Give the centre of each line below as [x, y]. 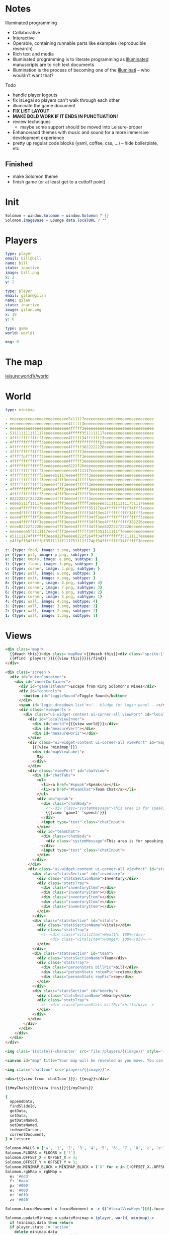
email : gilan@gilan [26, 296]
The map [24, 362]
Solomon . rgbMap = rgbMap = [33, 1172]
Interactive [24, 38]
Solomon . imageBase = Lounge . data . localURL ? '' [56, 220]
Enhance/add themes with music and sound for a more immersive [81, 132]
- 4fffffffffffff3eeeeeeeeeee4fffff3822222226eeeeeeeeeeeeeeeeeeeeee [80, 447]
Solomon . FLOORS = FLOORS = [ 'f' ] [40, 1153]
